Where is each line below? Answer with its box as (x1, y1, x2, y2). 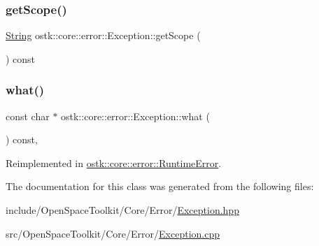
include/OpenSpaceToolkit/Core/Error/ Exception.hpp (6, 203, 239, 217)
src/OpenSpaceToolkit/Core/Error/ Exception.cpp (6, 226, 220, 240)
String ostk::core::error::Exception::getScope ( (6, 28, 201, 43)
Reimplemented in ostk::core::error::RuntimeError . (6, 155, 222, 170)
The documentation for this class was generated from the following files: (6, 179, 314, 194)
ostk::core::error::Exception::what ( (61, 108, 210, 123)
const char (6, 108, 50, 123)
